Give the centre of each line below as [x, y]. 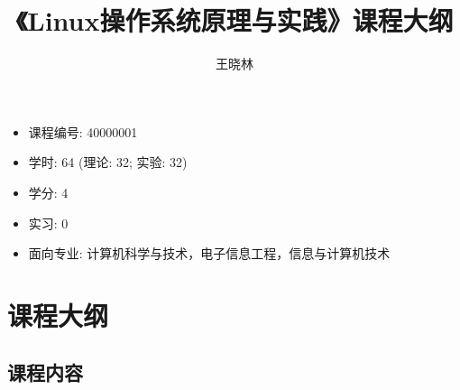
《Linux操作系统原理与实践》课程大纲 [235, 20]
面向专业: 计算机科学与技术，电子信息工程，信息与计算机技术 [209, 253]
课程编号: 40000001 [83, 131]
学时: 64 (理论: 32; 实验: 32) [108, 162]
